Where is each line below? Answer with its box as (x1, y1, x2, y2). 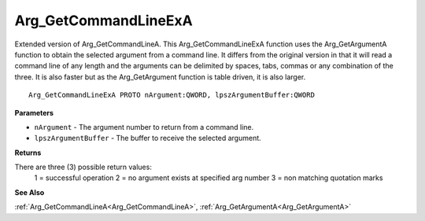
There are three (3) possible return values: (14, 162, 153, 172)
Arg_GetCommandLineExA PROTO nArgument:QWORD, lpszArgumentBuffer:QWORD (28, 90, 315, 100)
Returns (14, 148, 42, 157)
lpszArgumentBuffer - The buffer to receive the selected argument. (34, 134, 261, 143)
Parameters (14, 108, 54, 117)
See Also (14, 187, 45, 197)
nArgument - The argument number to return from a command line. (34, 122, 254, 131)
